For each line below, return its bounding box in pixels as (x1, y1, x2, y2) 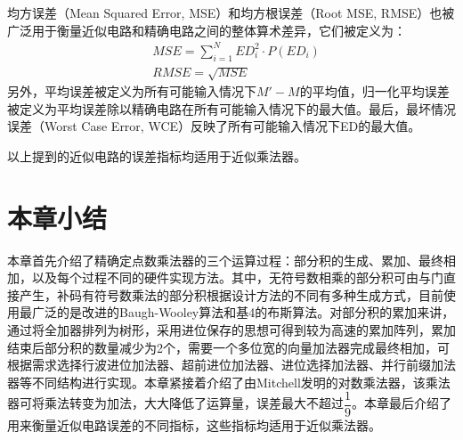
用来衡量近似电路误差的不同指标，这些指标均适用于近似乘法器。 (7, 416, 381, 435)
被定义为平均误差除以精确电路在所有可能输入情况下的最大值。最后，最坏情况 (7, 99, 456, 118)
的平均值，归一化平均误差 (299, 82, 450, 101)
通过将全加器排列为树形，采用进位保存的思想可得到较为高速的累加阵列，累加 (7, 320, 456, 338)
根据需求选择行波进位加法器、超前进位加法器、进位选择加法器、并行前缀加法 (7, 355, 456, 374)
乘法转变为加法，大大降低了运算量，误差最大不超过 (44, 394, 344, 412)
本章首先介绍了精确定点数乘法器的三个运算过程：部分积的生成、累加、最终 (7, 250, 443, 269)
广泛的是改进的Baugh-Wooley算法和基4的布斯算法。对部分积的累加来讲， (31, 303, 455, 322)
